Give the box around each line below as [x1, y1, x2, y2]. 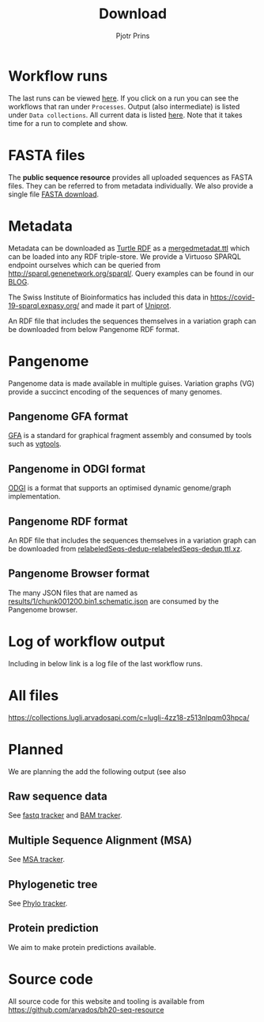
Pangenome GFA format [8, 410, 129, 423]
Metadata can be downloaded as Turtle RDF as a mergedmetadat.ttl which [8, 243, 251, 253]
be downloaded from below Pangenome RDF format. [8, 324, 180, 334]
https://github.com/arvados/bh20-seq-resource [8, 1005, 164, 1014]
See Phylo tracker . [8, 898, 68, 908]
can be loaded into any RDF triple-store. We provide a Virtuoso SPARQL [8, 251, 242, 261]
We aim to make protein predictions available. [8, 942, 157, 951]
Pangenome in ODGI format [8, 462, 146, 475]
